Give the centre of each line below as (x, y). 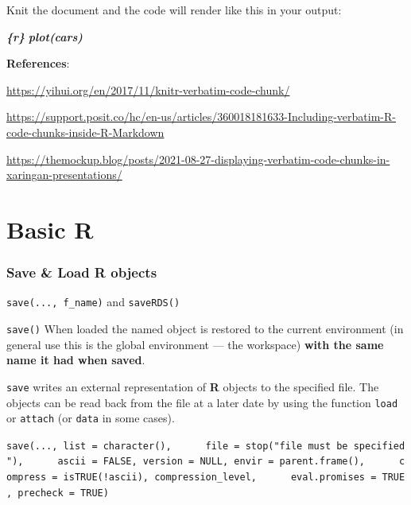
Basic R (50, 229)
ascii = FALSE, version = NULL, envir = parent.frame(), (211, 462)
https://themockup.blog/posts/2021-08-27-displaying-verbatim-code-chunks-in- (198, 159)
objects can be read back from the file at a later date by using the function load (202, 402)
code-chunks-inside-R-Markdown (85, 132)
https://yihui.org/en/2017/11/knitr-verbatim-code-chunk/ (148, 89)
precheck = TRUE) (63, 493)
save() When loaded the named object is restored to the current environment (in (205, 328)
